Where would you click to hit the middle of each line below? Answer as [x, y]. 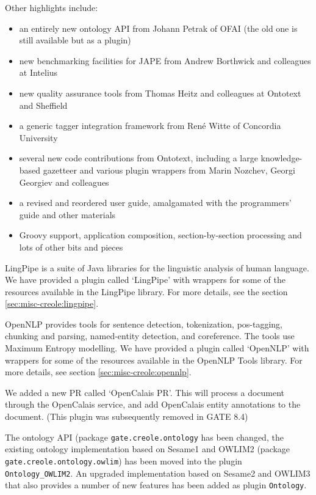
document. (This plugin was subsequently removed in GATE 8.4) [127, 416]
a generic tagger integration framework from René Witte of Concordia [150, 126]
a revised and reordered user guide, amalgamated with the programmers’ [155, 203]
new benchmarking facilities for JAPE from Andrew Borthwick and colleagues [165, 60]
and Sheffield [43, 105]
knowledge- [282, 158]
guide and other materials [67, 214]
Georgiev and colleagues [64, 182]
